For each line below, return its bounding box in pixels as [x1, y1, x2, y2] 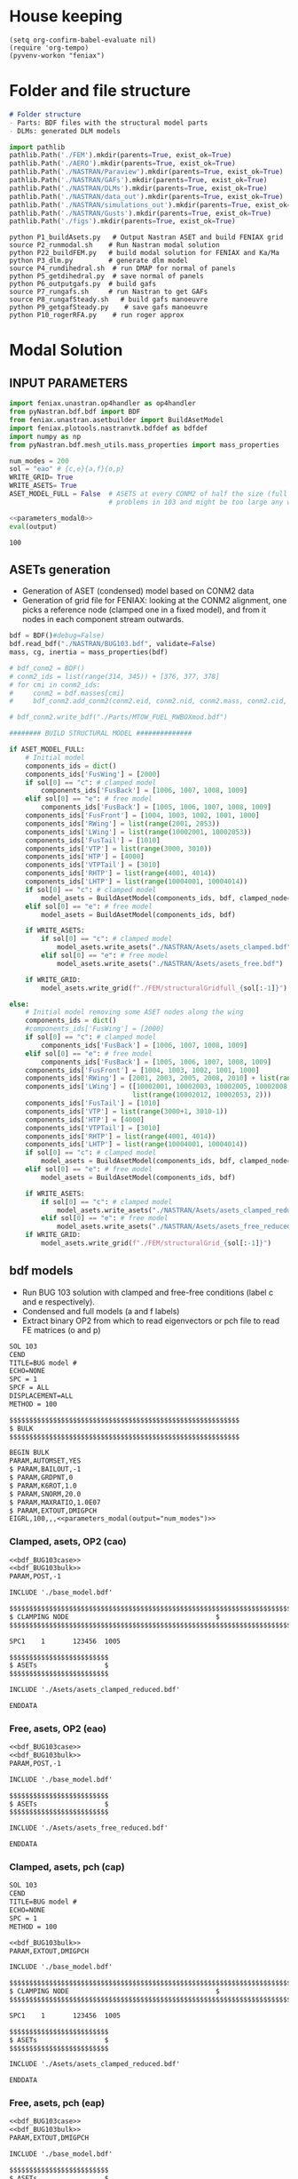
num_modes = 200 [9, 456, 69, 466]
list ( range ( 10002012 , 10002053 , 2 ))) [131, 1090, 272, 1099]
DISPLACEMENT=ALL [9, 1392, 74, 1401]
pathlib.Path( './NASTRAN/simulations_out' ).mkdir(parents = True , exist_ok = [9, 200, 292, 210]
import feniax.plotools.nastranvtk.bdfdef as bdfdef [9, 424, 208, 433]
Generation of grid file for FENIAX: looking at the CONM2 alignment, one [21, 595, 287, 606]
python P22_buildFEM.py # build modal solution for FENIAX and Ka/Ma [9, 249, 279, 258]
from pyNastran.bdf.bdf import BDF [9, 407, 141, 417]
